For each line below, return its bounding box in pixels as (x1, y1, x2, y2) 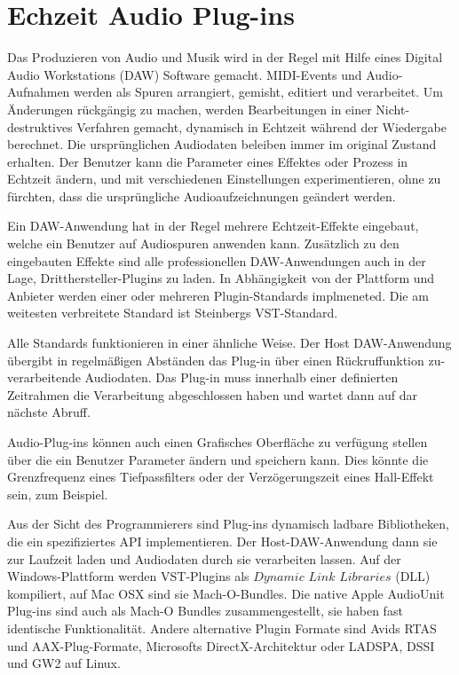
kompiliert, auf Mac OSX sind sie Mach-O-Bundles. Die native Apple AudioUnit (7, 584, 445, 602)
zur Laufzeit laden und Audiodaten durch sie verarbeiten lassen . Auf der (7, 549, 401, 568)
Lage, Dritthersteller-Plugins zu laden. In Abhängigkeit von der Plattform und (7, 269, 435, 287)
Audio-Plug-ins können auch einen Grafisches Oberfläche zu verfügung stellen (7, 433, 428, 451)
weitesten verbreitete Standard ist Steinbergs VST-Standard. (7, 303, 338, 322)
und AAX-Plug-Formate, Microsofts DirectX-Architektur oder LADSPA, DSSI (7, 636, 435, 655)
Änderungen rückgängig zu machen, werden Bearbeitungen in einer (7, 99, 372, 118)
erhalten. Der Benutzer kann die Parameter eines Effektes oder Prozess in (7, 152, 408, 170)
